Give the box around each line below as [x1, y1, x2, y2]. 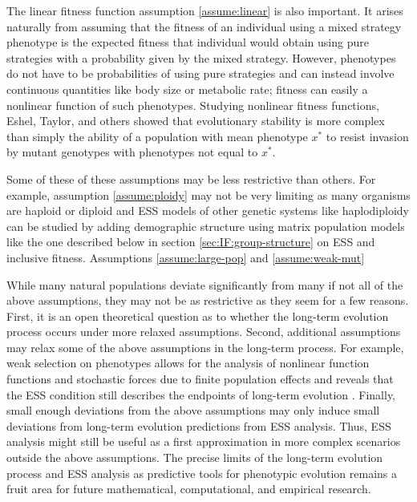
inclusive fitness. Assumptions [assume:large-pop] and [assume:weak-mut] [6, 249, 365, 265]
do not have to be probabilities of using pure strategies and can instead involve [6, 65, 395, 82]
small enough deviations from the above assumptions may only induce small [6, 402, 380, 419]
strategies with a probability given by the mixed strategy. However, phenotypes [6, 49, 396, 66]
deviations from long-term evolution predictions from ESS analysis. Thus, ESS [6, 417, 391, 434]
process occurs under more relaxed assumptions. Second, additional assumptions [6, 323, 401, 340]
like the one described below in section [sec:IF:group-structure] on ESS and [6, 233, 375, 250]
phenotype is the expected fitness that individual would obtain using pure [6, 34, 369, 51]
